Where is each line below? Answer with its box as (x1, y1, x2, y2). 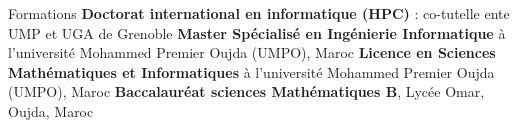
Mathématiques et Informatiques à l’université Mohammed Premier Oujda (8, 61, 495, 82)
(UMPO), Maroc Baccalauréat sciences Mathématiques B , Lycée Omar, (8, 81, 485, 102)
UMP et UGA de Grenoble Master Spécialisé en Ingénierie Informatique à (8, 22, 506, 43)
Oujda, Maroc (8, 100, 94, 121)
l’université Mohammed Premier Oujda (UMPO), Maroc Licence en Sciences (8, 42, 496, 63)
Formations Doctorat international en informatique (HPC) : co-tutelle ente (8, 3, 510, 23)
